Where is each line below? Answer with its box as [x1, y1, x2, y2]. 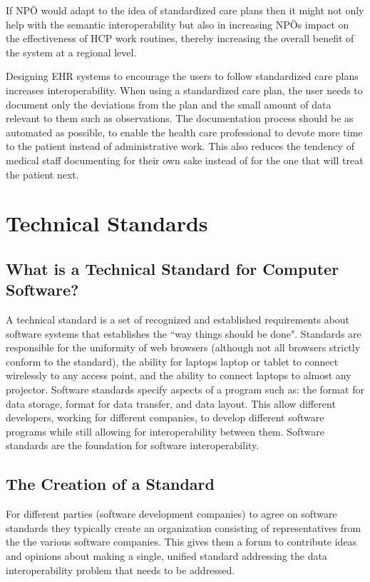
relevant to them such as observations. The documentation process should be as [6, 111, 354, 126]
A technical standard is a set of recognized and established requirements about [6, 312, 350, 327]
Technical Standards [6, 209, 208, 238]
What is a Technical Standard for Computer [6, 257, 339, 279]
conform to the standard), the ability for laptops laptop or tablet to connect [6, 353, 339, 368]
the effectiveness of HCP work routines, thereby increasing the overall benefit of [6, 31, 354, 46]
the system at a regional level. [6, 44, 137, 59]
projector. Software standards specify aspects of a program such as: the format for [6, 382, 364, 397]
